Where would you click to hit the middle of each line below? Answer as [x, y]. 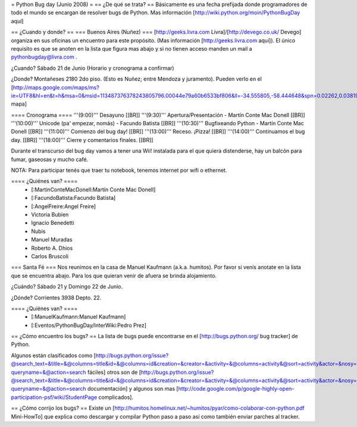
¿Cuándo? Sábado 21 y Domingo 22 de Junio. [67, 287]
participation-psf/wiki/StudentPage [54, 397]
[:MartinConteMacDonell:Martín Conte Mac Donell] [93, 189]
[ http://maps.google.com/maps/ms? [55, 87]
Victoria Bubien [50, 214]
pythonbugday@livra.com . [44, 57]
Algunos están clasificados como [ [54, 355]
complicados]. [116, 397]
